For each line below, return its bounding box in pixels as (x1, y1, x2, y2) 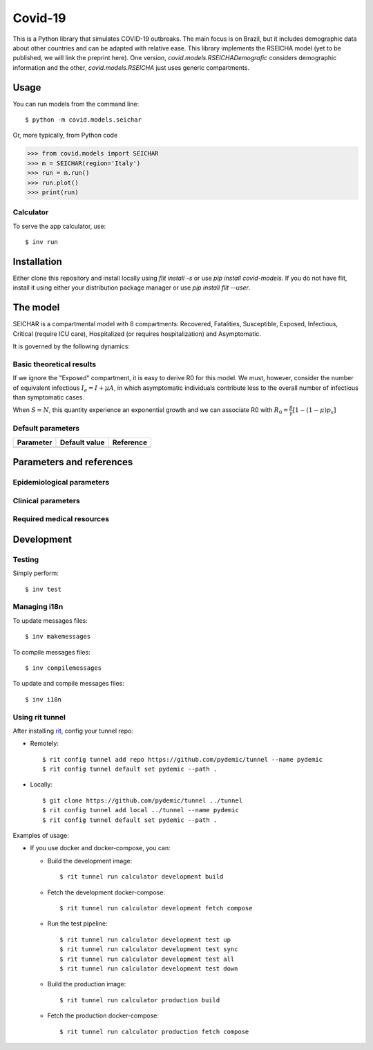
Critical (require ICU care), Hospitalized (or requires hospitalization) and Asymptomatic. (12, 329, 262, 338)
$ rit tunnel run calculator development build (59, 873, 224, 881)
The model (12, 301, 60, 314)
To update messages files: (12, 616, 88, 625)
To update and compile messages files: (12, 679, 124, 688)
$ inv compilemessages (25, 664, 102, 672)
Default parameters (12, 424, 79, 433)
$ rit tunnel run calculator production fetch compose (59, 1027, 249, 1035)
